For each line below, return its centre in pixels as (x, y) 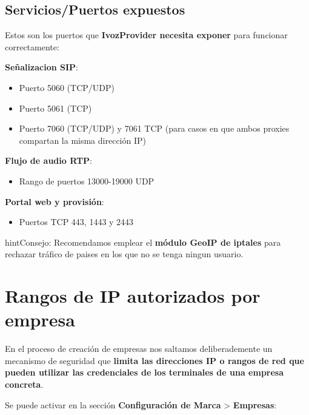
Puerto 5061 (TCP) (55, 108)
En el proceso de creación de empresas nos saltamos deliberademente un (139, 349)
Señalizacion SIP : (42, 67)
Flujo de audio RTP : (49, 160)
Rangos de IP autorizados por (133, 296)
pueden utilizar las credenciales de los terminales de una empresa (145, 372)
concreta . (24, 384)
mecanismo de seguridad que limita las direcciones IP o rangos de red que (154, 360)
